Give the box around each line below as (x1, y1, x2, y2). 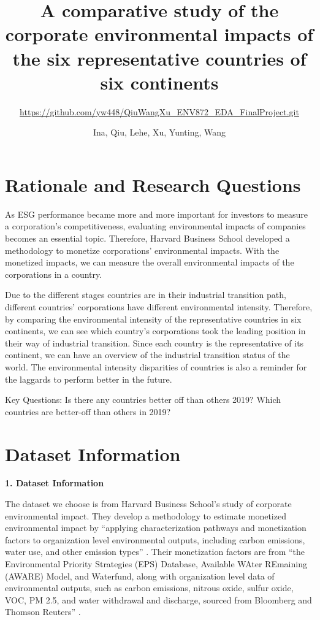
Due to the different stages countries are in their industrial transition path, (5, 288, 286, 301)
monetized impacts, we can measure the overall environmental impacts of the (5, 256, 294, 269)
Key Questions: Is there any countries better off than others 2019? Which (5, 393, 281, 406)
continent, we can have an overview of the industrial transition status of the (5, 348, 290, 361)
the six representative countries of (12, 45, 307, 71)
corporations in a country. (5, 267, 102, 280)
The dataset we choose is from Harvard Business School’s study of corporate (5, 497, 292, 510)
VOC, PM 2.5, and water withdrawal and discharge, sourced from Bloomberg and (5, 593, 312, 606)
